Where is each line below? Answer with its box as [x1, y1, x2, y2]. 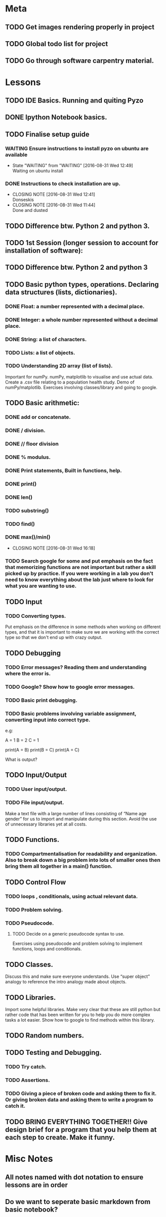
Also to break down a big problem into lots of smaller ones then [5, 856, 161, 863]
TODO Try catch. [5, 1063, 47, 1070]
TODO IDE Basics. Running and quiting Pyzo [5, 96, 144, 104]
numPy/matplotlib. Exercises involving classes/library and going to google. [5, 384, 158, 390]
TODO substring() [5, 507, 49, 514]
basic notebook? [5, 1205, 58, 1214]
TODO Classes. [5, 960, 54, 969]
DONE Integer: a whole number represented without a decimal [5, 316, 158, 323]
